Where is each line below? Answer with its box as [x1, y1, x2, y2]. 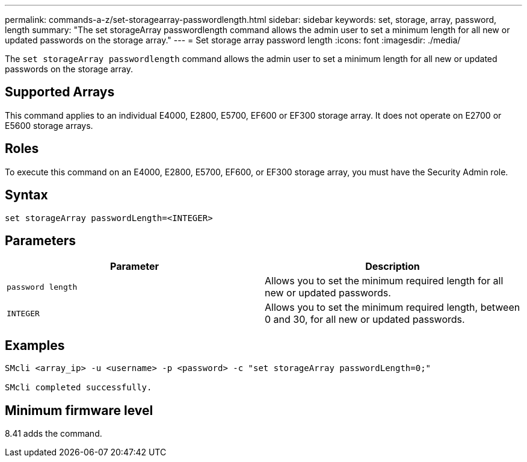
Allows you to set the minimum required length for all [265, 275, 504, 287]
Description [365, 260, 420, 273]
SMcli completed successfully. [5, 382, 152, 393]
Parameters [5, 233, 76, 248]
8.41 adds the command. [5, 428, 102, 439]
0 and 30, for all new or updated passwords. [265, 313, 465, 326]
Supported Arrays [5, 84, 115, 100]
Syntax [5, 187, 48, 203]
